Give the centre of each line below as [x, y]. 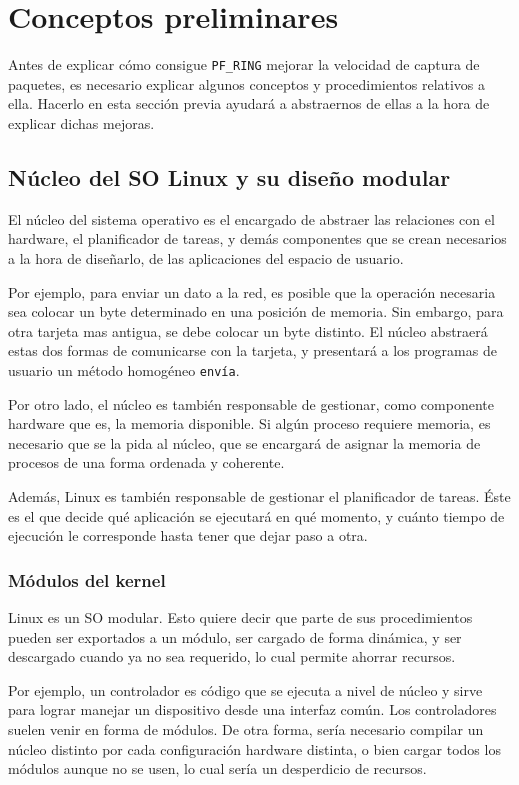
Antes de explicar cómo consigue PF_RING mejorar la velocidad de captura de [244, 64]
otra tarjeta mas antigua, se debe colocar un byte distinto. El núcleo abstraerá [248, 330]
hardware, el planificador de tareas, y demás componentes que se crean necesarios [257, 238]
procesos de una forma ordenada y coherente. [146, 462]
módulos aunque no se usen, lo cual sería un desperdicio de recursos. [217, 768]
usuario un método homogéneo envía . [124, 369]
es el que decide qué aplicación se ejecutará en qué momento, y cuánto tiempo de [256, 515]
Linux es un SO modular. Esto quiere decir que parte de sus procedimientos [240, 616]
